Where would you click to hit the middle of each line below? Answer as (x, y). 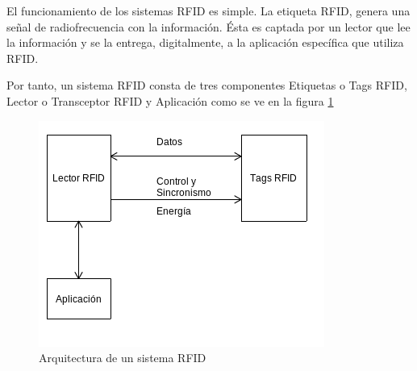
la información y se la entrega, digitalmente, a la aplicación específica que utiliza (205, 42)
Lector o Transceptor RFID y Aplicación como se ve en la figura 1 (170, 100)
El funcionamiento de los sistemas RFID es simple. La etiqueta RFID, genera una (208, 10)
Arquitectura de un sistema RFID (123, 358)
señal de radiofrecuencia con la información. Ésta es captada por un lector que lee (208, 26)
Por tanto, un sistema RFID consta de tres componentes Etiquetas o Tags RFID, (207, 85)
